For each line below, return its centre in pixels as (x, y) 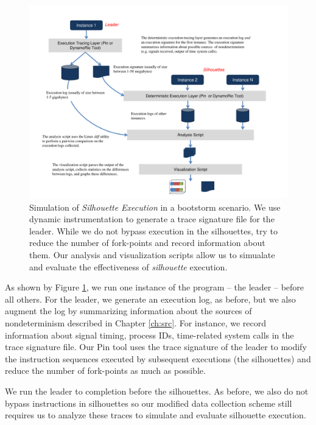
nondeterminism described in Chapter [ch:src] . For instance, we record (135, 322)
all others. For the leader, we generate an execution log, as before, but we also (150, 299)
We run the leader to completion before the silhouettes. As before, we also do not (157, 391)
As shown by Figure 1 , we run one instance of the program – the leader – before (155, 287)
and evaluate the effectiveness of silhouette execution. (128, 266)
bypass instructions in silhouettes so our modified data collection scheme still (149, 403)
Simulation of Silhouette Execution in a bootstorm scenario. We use (155, 207)
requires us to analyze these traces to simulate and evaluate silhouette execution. (156, 415)
